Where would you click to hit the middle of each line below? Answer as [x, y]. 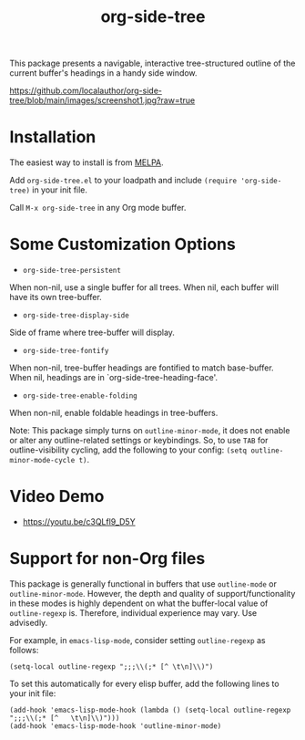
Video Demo [57, 497]
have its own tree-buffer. [56, 297]
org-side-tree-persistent [71, 271]
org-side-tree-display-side [76, 316]
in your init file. [60, 190]
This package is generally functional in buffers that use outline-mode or [143, 584]
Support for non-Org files [107, 559]
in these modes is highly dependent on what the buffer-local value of [139, 603]
